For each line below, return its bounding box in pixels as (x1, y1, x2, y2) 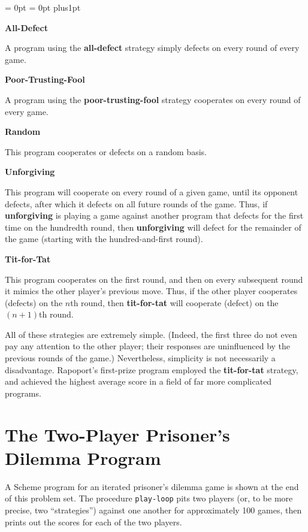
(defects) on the (5, 296, 63, 309)
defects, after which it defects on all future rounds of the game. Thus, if (5, 197, 268, 210)
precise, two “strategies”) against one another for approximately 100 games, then (5, 504, 302, 516)
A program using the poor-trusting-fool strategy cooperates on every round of (5, 93, 301, 105)
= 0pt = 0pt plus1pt (5, 1, 81, 13)
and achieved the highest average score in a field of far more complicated (5, 375, 272, 388)
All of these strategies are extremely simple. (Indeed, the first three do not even (5, 328, 297, 340)
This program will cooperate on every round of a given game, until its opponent (5, 185, 298, 198)
